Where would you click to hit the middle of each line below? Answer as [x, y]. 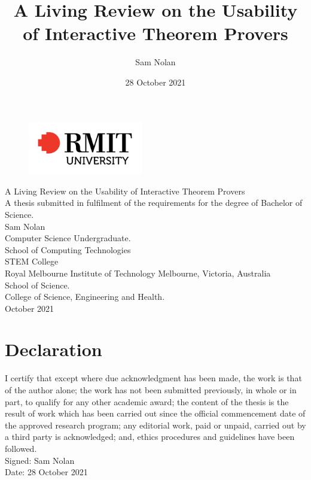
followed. [21, 448]
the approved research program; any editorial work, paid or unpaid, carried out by [155, 425]
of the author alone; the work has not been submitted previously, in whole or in [151, 390]
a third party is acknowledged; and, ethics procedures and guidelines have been [150, 437]
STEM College [32, 261]
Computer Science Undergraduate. [68, 238]
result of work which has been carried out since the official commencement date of [155, 413]
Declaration [54, 349]
